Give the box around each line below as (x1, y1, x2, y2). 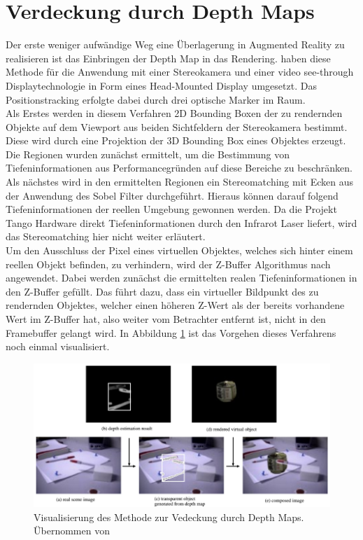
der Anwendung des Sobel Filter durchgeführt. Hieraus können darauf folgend (6, 188, 339, 202)
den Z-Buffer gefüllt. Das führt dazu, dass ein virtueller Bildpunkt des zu (6, 284, 319, 298)
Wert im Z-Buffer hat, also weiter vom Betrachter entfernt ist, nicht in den (6, 312, 326, 326)
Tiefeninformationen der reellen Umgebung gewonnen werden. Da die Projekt (6, 202, 337, 216)
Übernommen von (34, 523, 110, 538)
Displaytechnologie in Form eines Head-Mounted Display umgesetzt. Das (6, 78, 317, 92)
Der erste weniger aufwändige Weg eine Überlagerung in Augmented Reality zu (6, 37, 345, 52)
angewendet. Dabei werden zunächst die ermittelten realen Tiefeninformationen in (6, 270, 357, 285)
